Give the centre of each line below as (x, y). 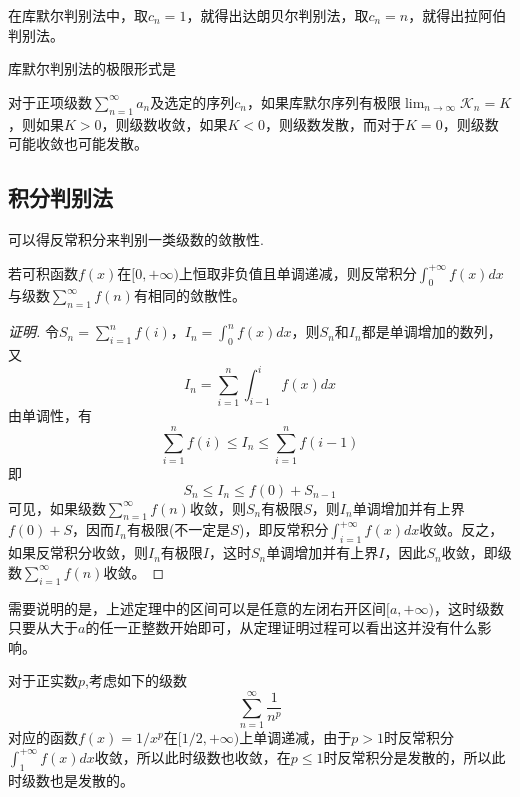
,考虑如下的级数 (136, 680)
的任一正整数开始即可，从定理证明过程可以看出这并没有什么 (281, 627)
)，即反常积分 (283, 529)
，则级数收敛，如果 (164, 123)
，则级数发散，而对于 (335, 123)
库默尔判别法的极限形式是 (92, 68)
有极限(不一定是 (178, 529)
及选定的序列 (192, 101)
